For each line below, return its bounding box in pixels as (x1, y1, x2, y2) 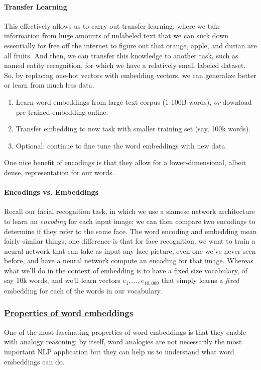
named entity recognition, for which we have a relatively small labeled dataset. (4, 60, 246, 70)
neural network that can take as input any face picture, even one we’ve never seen (4, 245, 256, 256)
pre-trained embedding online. (16, 106, 108, 117)
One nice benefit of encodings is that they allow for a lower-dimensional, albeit (4, 157, 246, 168)
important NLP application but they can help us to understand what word (4, 346, 234, 356)
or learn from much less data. (4, 80, 94, 90)
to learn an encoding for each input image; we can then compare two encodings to (4, 215, 255, 226)
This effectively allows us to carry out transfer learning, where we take (4, 20, 221, 31)
